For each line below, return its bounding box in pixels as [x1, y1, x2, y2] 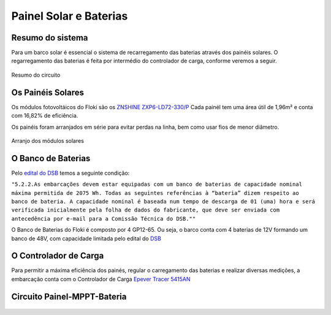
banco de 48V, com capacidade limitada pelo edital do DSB [11, 235, 162, 242]
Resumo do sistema [11, 32, 88, 43]
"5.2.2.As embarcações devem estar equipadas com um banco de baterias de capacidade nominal [11, 181, 303, 188]
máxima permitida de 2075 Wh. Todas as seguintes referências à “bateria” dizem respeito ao [11, 189, 300, 196]
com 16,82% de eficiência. [11, 112, 78, 120]
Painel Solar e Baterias [11, 9, 128, 23]
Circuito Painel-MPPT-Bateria [11, 291, 127, 302]
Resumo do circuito [11, 71, 61, 78]
